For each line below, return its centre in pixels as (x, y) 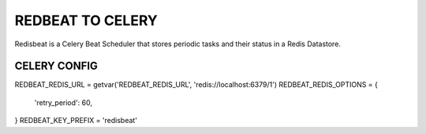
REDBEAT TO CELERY (86, 20)
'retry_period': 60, (63, 103)
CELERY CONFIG (56, 66)
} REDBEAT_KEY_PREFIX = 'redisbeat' (76, 121)
